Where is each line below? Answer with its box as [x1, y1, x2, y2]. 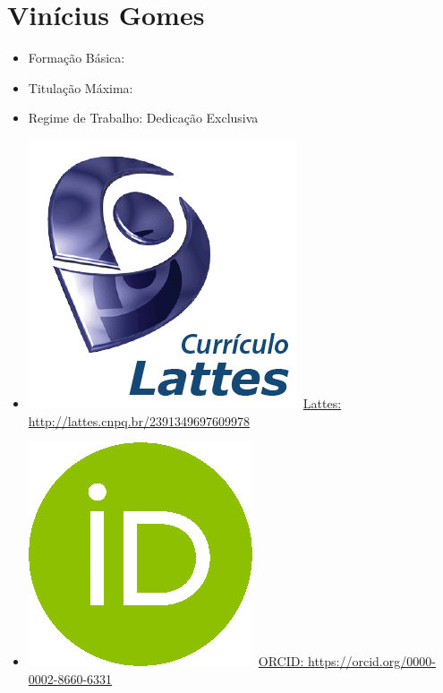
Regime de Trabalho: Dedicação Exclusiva [28, 108, 259, 127]
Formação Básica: [28, 48, 125, 67]
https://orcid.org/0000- [308, 652, 436, 671]
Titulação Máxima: [28, 78, 133, 97]
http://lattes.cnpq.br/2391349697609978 [28, 411, 250, 430]
